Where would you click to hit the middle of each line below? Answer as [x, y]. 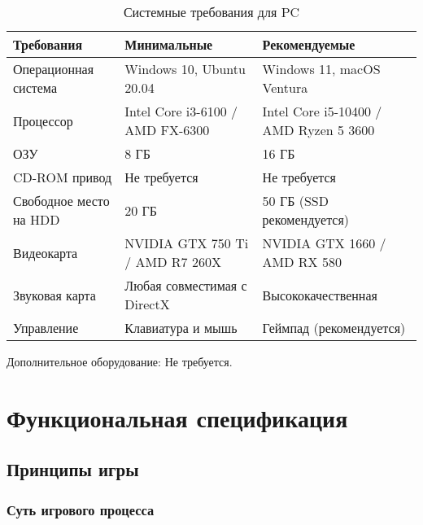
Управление [46, 328]
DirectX [147, 304]
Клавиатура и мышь [181, 328]
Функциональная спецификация [177, 417]
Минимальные [169, 44]
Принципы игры [73, 469]
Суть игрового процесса [81, 509]
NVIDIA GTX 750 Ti [187, 243]
